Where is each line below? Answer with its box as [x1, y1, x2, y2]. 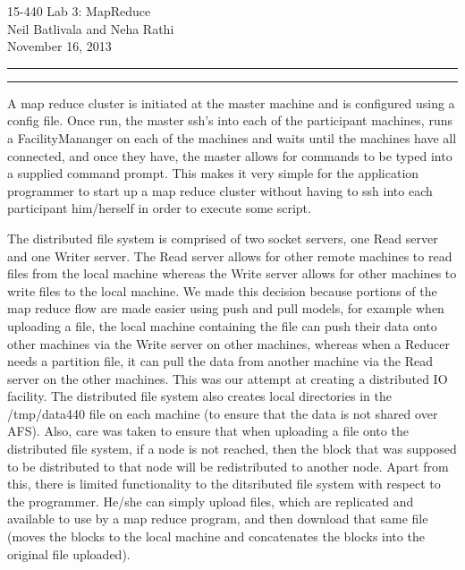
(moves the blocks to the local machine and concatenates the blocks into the [7, 527, 425, 546]
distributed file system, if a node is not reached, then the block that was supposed [7, 439, 457, 458]
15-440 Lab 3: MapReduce [7, 2, 151, 20]
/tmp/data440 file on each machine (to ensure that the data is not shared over [7, 404, 438, 422]
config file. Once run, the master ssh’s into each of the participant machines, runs [7, 111, 452, 130]
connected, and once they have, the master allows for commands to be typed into [7, 146, 452, 165]
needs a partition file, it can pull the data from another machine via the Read [7, 352, 434, 370]
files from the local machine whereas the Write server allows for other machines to [7, 264, 457, 283]
